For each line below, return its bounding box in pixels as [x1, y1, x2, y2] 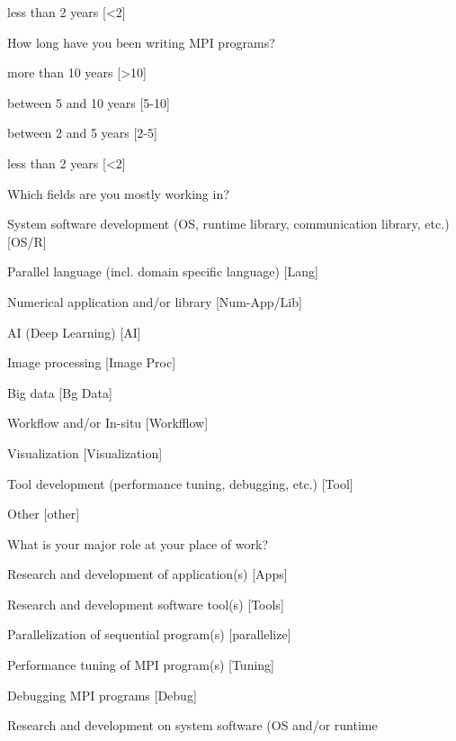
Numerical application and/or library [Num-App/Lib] [7, 292, 302, 311]
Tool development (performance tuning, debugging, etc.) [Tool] [7, 474, 353, 492]
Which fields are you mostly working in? [7, 184, 229, 203]
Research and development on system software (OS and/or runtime [7, 716, 378, 735]
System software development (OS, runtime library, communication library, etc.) [7, 214, 450, 233]
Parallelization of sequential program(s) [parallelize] [7, 625, 291, 644]
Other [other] [7, 504, 80, 523]
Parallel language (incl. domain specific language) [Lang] [7, 262, 318, 281]
